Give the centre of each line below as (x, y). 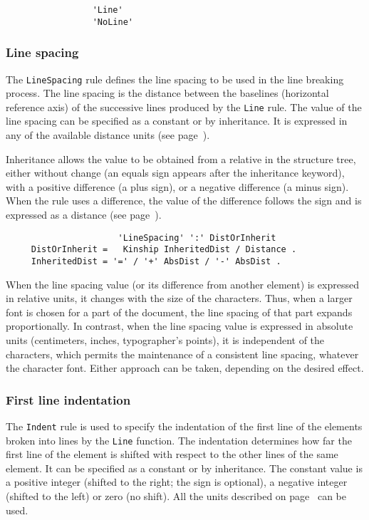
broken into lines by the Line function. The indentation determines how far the (179, 440)
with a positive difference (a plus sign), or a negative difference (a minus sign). (177, 186)
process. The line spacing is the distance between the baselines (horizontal (167, 93)
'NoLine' (113, 22)
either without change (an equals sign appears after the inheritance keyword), (175, 173)
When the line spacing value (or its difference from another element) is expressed (182, 284)
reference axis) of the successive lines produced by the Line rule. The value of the (184, 106)
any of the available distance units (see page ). (108, 135)
